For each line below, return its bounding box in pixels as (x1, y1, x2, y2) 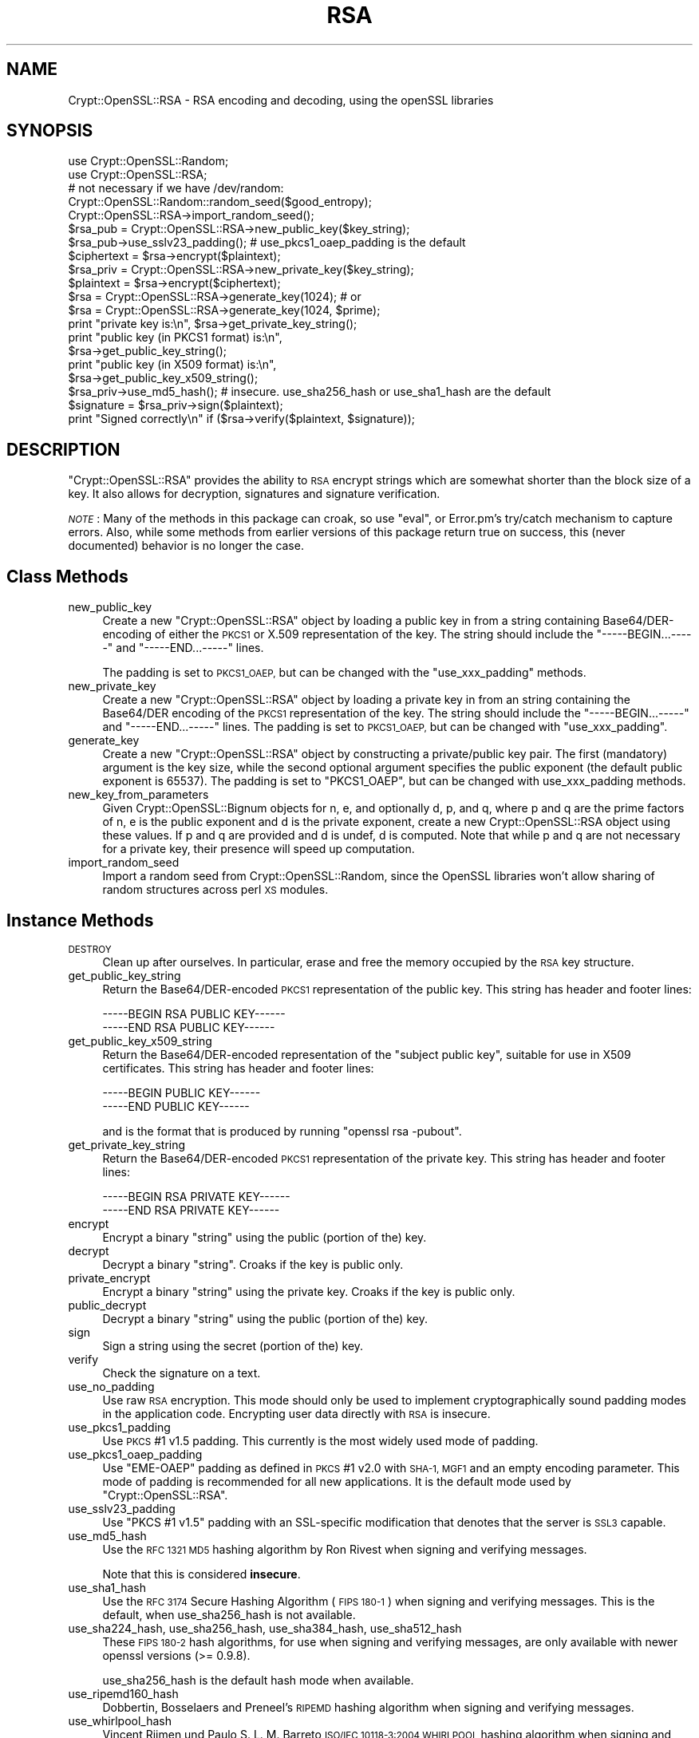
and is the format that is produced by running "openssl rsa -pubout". (102, 1124, 462, 1138)
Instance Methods (6, 910, 154, 930)
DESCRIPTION (6, 439, 120, 460)
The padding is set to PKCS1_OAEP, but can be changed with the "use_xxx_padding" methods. (102, 666, 586, 680)
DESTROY (68, 943, 112, 955)
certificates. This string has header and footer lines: (102, 1061, 374, 1075)
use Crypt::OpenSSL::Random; (68, 154, 229, 168)
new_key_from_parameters (68, 788, 209, 802)
